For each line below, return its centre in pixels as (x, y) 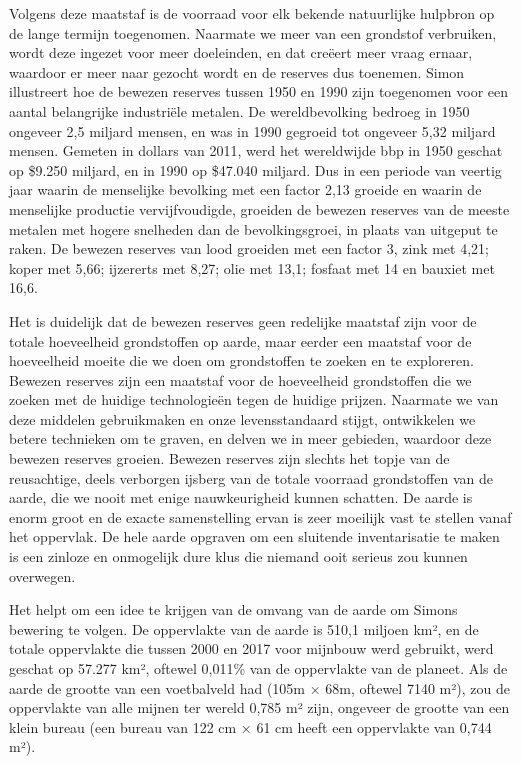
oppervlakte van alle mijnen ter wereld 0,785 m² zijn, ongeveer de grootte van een (259, 707)
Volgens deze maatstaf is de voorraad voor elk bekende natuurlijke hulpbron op (252, 13)
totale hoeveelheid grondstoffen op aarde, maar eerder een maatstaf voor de (240, 340)
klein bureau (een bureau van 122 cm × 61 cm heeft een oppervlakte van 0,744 (250, 726)
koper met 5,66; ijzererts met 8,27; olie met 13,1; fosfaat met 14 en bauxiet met (252, 267)
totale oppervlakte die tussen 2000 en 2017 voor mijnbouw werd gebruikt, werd (251, 648)
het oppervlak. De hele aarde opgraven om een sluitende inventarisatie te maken (254, 536)
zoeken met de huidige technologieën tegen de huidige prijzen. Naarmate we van (254, 399)
